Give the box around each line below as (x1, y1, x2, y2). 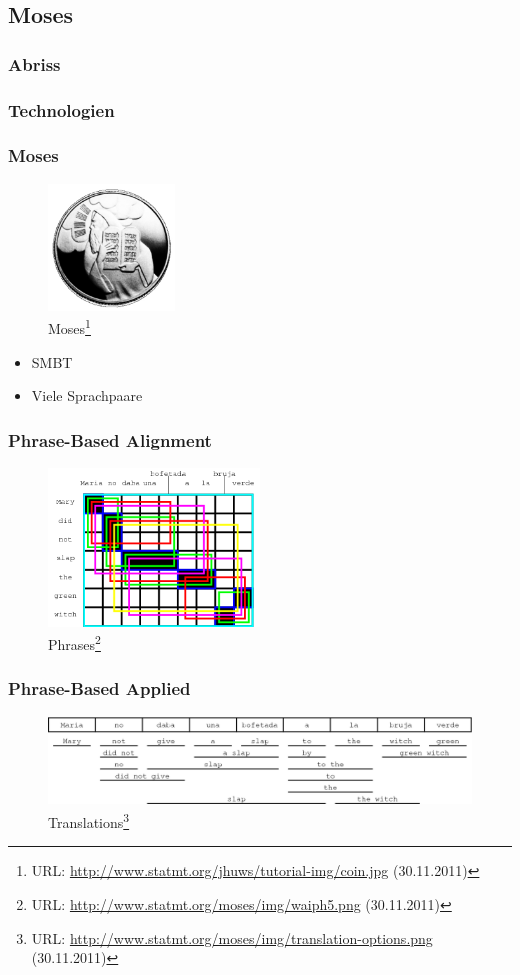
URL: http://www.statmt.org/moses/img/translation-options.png (31, 927, 433, 948)
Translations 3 (48, 809, 130, 832)
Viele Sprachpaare (31, 385, 143, 406)
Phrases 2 (48, 631, 101, 654)
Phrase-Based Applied (8, 676, 191, 701)
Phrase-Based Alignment (8, 427, 212, 452)
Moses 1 (48, 315, 91, 339)
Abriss (8, 51, 61, 76)
